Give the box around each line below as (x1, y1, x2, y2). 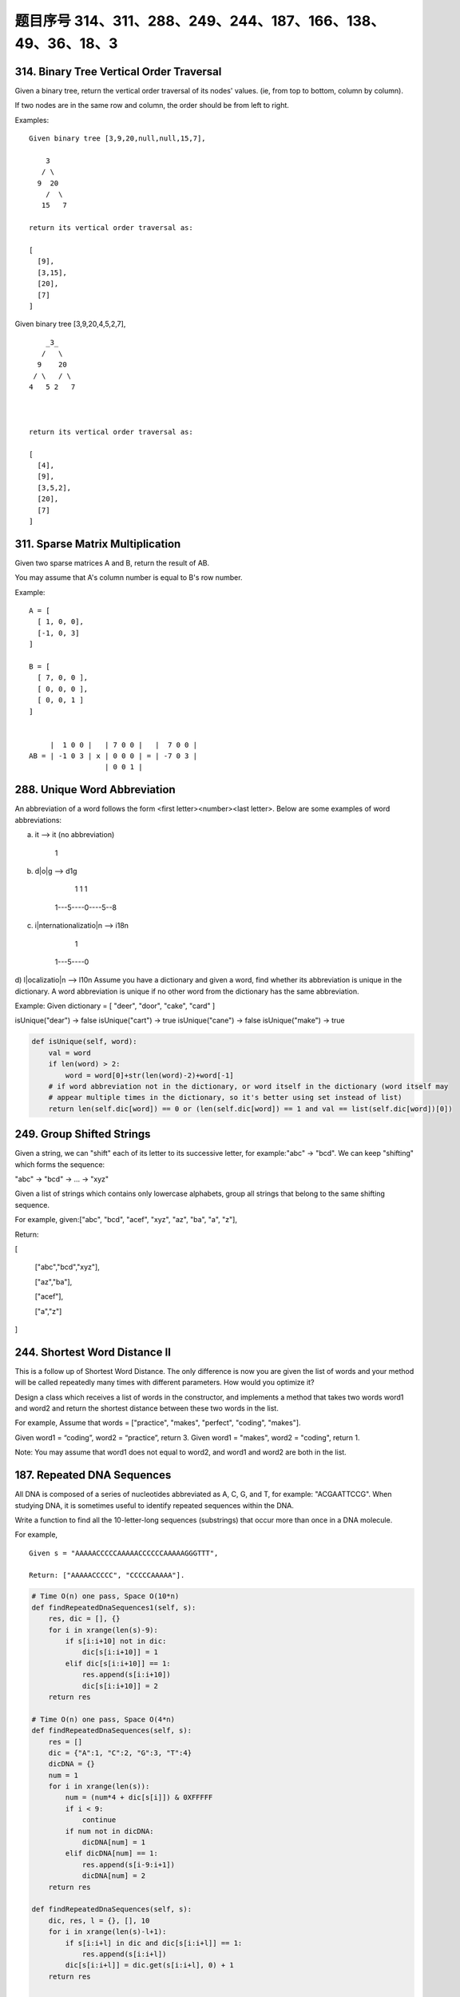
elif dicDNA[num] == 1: (65, 1849, 159, 1858)
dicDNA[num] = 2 (81, 1872, 146, 1880)
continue (81, 1816, 117, 1824)
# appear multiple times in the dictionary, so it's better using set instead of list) (48, 1093, 402, 1102)
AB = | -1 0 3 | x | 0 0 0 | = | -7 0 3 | (29, 752, 198, 760)
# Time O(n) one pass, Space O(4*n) (31, 1714, 176, 1724)
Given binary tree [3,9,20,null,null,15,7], (29, 134, 207, 143)
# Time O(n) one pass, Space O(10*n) (31, 1592, 180, 1601)
